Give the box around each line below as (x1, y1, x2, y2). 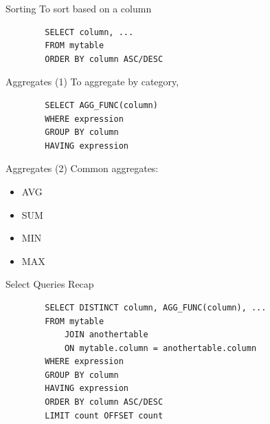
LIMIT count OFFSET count (45, 410, 164, 421)
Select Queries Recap (5, 277, 94, 291)
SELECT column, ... (45, 27, 134, 37)
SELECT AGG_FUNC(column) (45, 100, 158, 110)
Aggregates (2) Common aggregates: (5, 161, 159, 176)
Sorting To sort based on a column (5, 1, 152, 15)
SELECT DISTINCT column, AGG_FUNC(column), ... (45, 302, 267, 312)
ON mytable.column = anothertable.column (64, 343, 257, 353)
